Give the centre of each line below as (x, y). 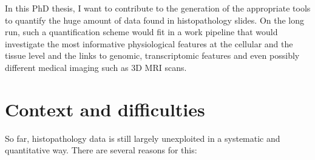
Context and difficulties (105, 109)
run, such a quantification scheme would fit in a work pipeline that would (141, 32)
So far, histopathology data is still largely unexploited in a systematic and (143, 138)
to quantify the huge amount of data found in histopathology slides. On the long (155, 20)
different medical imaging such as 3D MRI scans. (96, 67)
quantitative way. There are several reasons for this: (101, 150)
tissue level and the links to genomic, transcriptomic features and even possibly (152, 55)
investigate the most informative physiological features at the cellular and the (149, 43)
